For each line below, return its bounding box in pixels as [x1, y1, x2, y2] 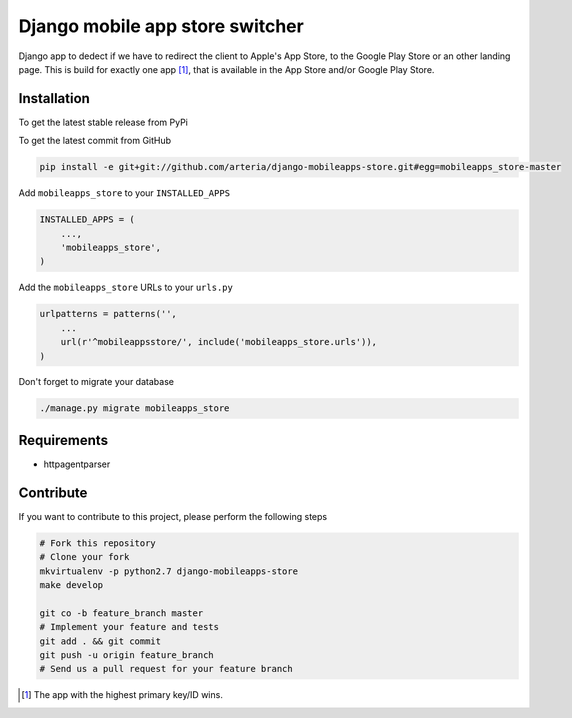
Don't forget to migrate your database [18, 376, 175, 388]
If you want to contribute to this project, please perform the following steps [18, 510, 328, 522]
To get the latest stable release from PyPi [18, 116, 189, 128]
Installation [18, 90, 90, 107]
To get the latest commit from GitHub [18, 135, 172, 147]
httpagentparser [43, 458, 111, 470]
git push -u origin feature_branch [39, 649, 214, 660]
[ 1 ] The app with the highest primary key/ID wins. [21, 689, 224, 701]
